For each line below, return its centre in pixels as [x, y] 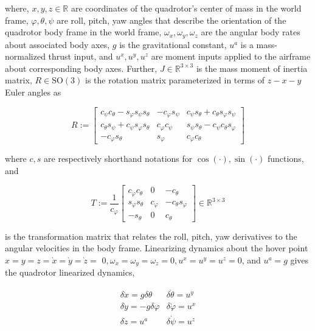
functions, [286, 159]
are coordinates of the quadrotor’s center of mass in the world [186, 8]
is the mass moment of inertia [252, 68]
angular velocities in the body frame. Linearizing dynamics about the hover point [157, 248]
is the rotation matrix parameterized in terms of [175, 80]
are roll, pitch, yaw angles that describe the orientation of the [171, 20]
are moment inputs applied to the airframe [231, 56]
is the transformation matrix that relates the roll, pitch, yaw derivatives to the [151, 236]
